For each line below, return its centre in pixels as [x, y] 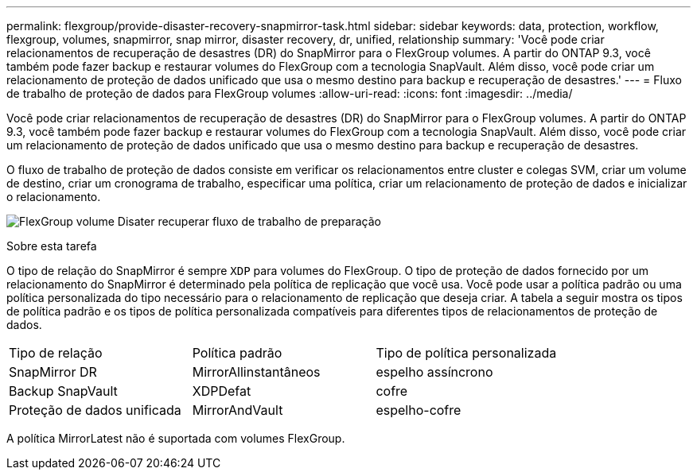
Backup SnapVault [63, 391]
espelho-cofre [419, 410]
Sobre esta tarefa [52, 246]
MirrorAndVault [238, 410]
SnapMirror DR [53, 372]
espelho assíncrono [434, 372]
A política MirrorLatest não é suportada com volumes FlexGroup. [176, 438]
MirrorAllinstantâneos [256, 372]
